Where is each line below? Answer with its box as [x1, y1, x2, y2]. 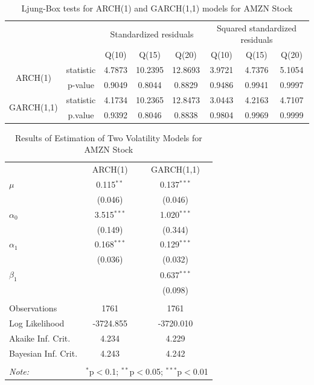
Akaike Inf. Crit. [9, 331, 71, 344]
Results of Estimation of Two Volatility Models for [14, 131, 202, 144]
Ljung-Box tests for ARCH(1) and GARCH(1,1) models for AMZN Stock [21, 2, 293, 14]
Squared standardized [216, 21, 296, 34]
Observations [9, 302, 57, 314]
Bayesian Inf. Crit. [9, 346, 78, 359]
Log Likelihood [9, 317, 65, 329]
